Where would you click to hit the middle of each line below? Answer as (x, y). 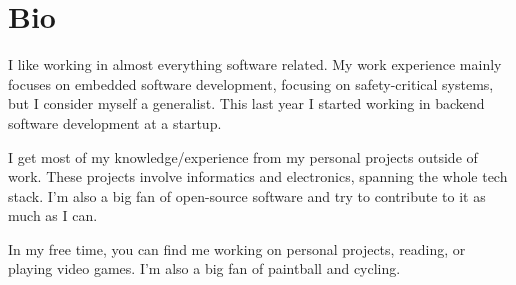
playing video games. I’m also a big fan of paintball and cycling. (204, 268)
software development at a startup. (115, 122)
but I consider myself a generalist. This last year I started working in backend (246, 103)
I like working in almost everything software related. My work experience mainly (255, 64)
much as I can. (53, 215)
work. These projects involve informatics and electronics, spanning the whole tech (258, 176)
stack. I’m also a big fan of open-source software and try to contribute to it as (247, 195)
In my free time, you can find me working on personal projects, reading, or (237, 248)
